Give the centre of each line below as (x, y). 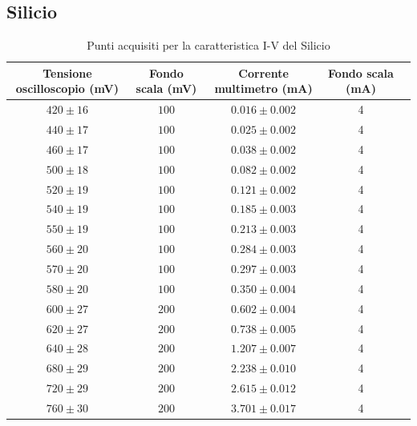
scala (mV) (166, 88)
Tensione (67, 72)
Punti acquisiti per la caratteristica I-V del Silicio (208, 45)
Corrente (263, 72)
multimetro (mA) (263, 88)
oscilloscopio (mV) (67, 88)
